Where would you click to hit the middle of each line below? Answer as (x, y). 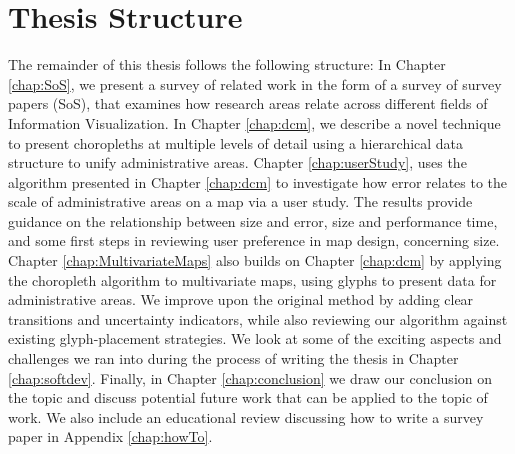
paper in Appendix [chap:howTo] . (110, 436)
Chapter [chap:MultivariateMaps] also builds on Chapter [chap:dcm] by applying (255, 260)
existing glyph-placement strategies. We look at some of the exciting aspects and (255, 338)
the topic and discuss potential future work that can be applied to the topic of (248, 397)
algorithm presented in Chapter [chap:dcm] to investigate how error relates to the (258, 181)
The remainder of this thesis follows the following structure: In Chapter (227, 64)
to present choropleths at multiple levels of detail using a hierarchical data (236, 142)
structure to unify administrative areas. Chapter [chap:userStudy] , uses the (237, 162)
